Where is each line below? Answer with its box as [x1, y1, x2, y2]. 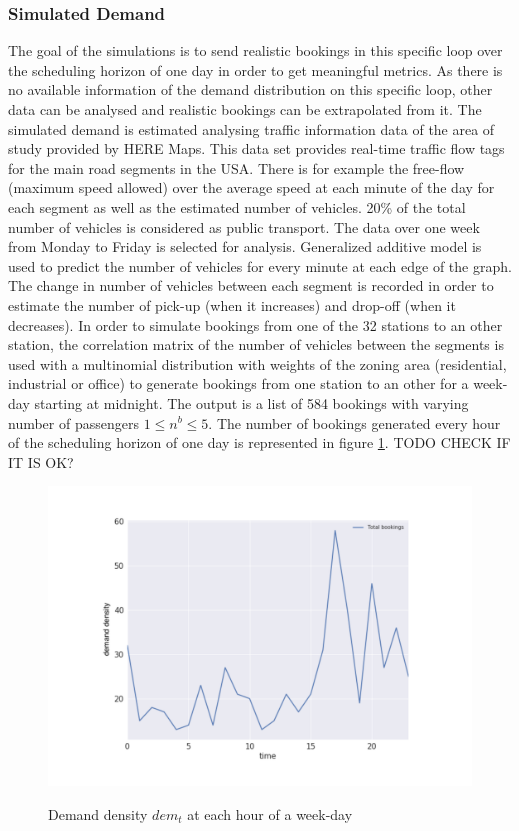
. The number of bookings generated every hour [208, 412, 501, 433]
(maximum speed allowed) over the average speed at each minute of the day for [8, 177, 495, 198]
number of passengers [8, 412, 139, 433]
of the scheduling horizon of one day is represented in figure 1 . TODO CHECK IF [8, 432, 511, 453]
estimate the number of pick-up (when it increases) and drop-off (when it [8, 294, 456, 315]
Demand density [48, 803, 148, 824]
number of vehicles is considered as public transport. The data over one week [8, 216, 480, 237]
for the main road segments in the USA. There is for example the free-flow [8, 157, 465, 178]
